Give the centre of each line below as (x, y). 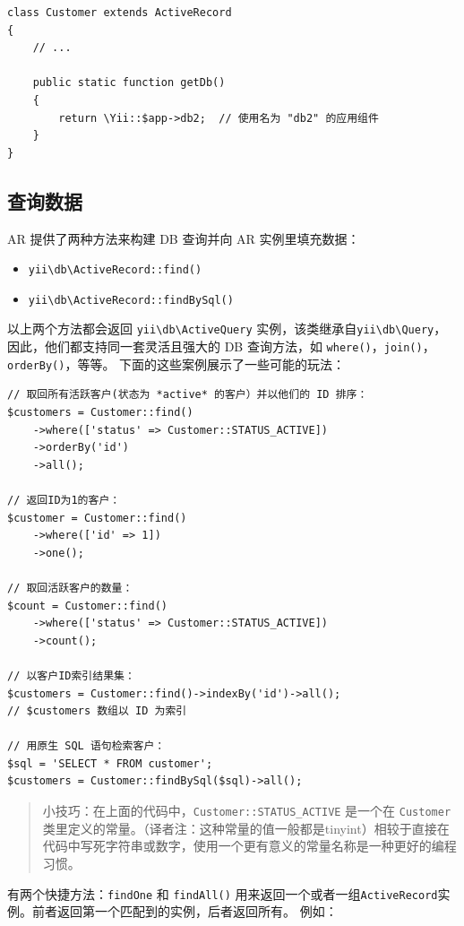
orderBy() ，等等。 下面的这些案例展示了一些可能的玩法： (176, 363)
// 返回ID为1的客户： (64, 500)
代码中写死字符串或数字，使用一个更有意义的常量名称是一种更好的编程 (249, 846)
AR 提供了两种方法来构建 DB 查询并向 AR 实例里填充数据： (184, 238)
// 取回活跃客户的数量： (70, 588)
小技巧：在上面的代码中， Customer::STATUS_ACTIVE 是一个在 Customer (247, 811)
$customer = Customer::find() (97, 518)
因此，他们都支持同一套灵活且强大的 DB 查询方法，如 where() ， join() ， (221, 346)
